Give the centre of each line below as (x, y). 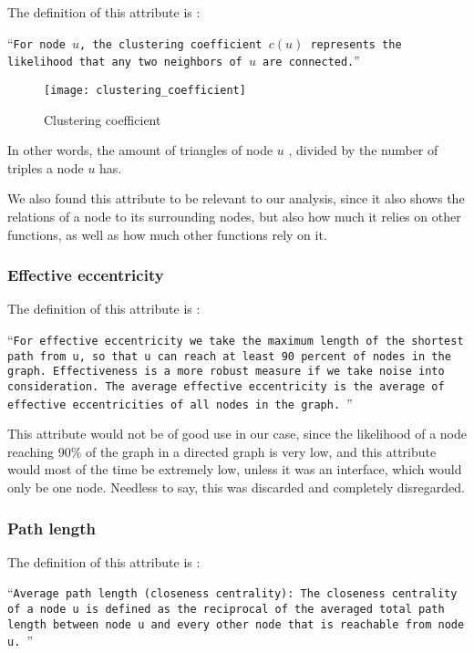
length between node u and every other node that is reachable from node (236, 624)
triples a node (46, 167)
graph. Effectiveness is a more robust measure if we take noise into (226, 372)
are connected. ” (311, 61)
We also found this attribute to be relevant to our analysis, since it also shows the (236, 198)
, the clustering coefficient (171, 44)
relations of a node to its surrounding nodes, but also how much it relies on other (234, 216)
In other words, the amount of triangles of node (140, 150)
